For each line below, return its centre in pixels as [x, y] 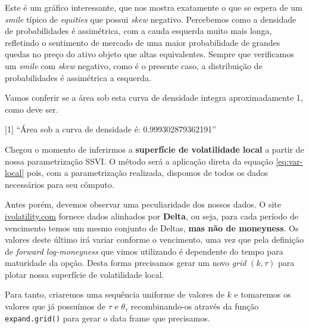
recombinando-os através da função [195, 306]
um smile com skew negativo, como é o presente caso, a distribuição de [134, 65]
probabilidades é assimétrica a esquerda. [78, 77]
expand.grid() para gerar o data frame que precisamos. [107, 318]
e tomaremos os [263, 294]
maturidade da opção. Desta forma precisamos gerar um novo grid [126, 263]
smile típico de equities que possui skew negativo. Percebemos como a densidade [151, 19]
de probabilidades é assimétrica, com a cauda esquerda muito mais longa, [138, 31]
